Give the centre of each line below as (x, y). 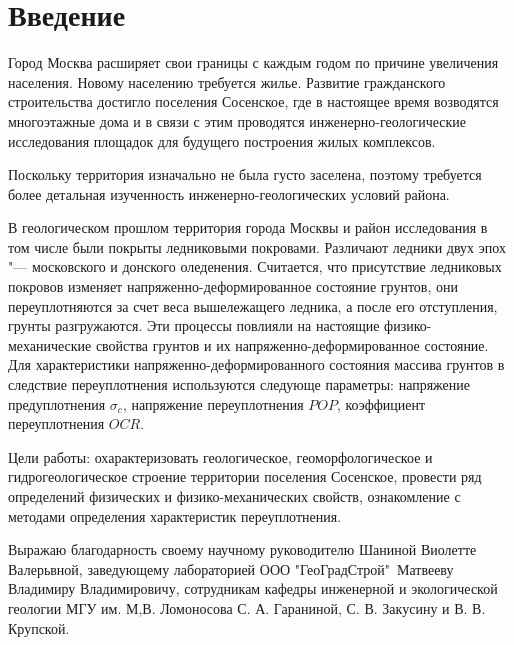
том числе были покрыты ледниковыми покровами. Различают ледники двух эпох (257, 246)
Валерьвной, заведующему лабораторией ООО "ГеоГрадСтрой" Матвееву (231, 568)
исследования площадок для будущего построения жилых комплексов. (222, 140)
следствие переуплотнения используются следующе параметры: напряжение (239, 384)
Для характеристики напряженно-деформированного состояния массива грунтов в (256, 364)
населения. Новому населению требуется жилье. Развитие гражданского (227, 81)
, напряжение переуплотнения (213, 403)
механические (50, 344)
